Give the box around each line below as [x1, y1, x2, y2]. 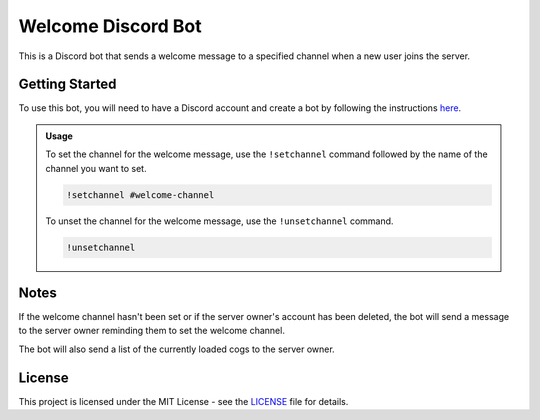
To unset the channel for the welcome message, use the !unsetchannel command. [45, 215, 394, 227]
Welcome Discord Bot [18, 15, 202, 37]
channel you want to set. [45, 162, 147, 174]
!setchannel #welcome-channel [66, 189, 215, 200]
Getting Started [18, 76, 117, 93]
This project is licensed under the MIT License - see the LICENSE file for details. [18, 395, 349, 407]
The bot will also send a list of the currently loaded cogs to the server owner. [18, 343, 335, 355]
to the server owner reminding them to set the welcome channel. [18, 325, 285, 337]
